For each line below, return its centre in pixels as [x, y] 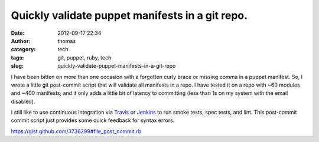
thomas [67, 41]
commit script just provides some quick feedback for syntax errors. [93, 120]
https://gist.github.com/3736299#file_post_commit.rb [76, 131]
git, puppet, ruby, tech [84, 57]
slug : [17, 66]
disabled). [23, 101]
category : [23, 49]
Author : [21, 41]
